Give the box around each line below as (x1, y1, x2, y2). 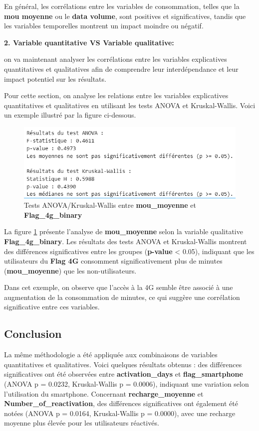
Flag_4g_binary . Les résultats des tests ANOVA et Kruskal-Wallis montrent (4, 236, 247, 246)
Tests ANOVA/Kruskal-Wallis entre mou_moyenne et (24, 200, 197, 210)
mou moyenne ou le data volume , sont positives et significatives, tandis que (4, 10, 246, 21)
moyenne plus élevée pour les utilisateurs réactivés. (4, 418, 159, 428)
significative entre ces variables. (4, 301, 100, 312)
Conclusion (4, 326, 62, 341)
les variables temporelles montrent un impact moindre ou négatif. (4, 20, 204, 31)
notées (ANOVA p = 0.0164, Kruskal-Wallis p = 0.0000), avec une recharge (4, 408, 236, 418)
